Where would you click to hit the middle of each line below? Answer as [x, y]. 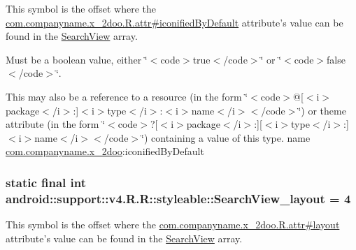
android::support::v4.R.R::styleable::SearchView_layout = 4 [178, 198]
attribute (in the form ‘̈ [56, 124]
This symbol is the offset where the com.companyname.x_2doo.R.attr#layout [173, 225]
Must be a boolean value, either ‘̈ [77, 59]
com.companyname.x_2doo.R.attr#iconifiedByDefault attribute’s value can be [175, 22]
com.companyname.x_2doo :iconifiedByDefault [105, 151]
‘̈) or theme [322, 110]
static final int [46, 182]
